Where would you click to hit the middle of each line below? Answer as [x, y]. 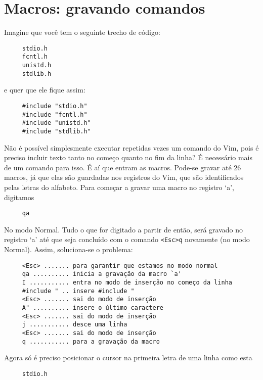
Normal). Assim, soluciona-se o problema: [69, 249]
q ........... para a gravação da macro [91, 341]
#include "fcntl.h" [55, 114]
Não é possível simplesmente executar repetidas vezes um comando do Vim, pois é [131, 147]
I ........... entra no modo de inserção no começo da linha [127, 282]
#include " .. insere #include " [78, 291]
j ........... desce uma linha [75, 325]
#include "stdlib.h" [56, 131]
